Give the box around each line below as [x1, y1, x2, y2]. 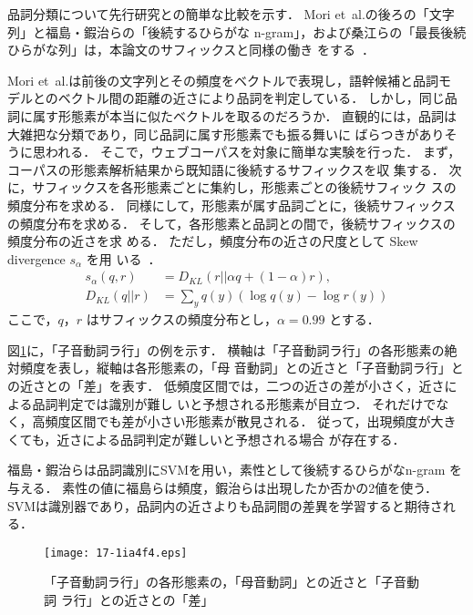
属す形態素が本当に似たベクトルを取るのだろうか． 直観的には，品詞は [32, 106, 458, 125]
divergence [7, 249, 66, 268]
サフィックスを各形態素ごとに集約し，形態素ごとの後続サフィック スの [32, 178, 457, 197]
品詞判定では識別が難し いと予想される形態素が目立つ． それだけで [32, 394, 437, 413]
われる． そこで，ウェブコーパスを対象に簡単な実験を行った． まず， [45, 142, 461, 161]
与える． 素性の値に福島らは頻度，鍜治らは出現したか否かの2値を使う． [7, 477, 438, 497]
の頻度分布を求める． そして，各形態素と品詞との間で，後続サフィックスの [7, 213, 456, 232]
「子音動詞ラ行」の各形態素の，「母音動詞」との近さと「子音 [44, 572, 407, 591]
